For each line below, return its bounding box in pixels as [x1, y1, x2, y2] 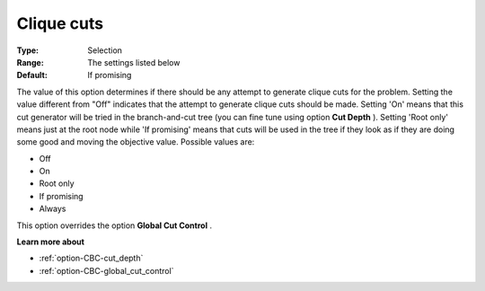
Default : [16, 70, 48, 81]
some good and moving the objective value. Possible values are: [16, 137, 255, 147]
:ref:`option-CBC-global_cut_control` [39, 265, 174, 276]
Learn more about [16, 236, 85, 247]
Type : [16, 45, 40, 56]
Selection [87, 45, 123, 56]
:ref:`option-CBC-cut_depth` [39, 252, 144, 264]
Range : [16, 57, 44, 67]
